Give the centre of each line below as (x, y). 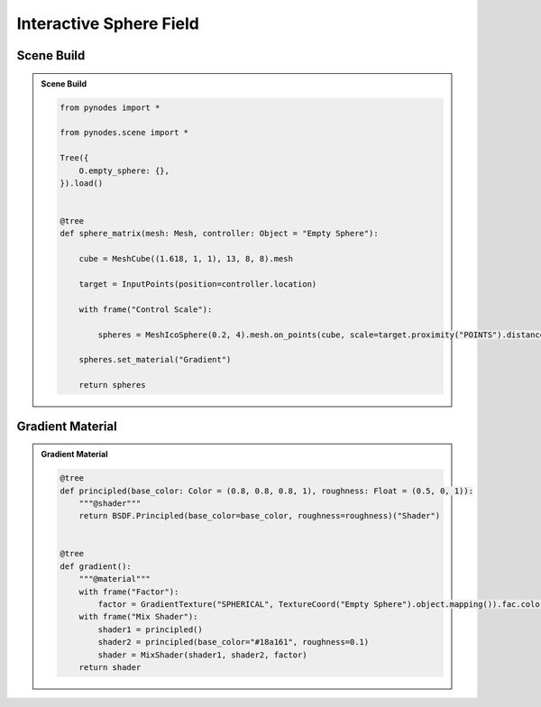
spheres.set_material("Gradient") (155, 360)
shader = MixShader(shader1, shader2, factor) (202, 655)
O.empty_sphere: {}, (124, 170)
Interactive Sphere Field (108, 23)
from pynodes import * (110, 107)
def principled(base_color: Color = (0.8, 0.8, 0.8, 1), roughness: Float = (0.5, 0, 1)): (266, 491)
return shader (110, 667)
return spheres (112, 385)
